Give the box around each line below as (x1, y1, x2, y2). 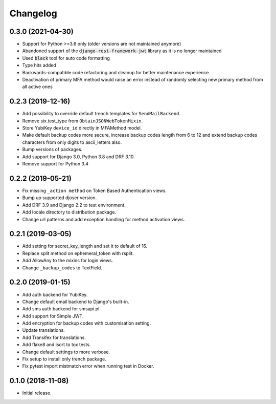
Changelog (9, 8, 57, 19)
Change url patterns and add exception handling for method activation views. (22, 216, 185, 222)
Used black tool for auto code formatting (22, 55, 110, 61)
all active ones (22, 83, 53, 90)
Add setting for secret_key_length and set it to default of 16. (22, 243, 148, 249)
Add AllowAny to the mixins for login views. (22, 258, 113, 264)
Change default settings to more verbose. (22, 349, 110, 355)
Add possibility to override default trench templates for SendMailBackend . (22, 111, 181, 117)
